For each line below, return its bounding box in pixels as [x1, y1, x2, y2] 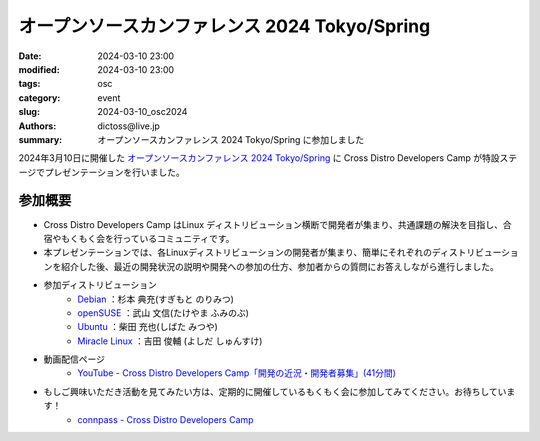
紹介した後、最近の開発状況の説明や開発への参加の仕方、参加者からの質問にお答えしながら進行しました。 [60, 260, 499, 272]
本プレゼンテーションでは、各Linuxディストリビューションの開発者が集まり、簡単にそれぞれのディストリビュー [43, 246, 502, 259]
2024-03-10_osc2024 [97, 106, 188, 118]
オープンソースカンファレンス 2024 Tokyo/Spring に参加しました [97, 133, 365, 145]
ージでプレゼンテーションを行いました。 [18, 166, 185, 178]
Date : [18, 50, 42, 62]
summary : [18, 133, 63, 145]
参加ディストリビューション [43, 279, 157, 291]
